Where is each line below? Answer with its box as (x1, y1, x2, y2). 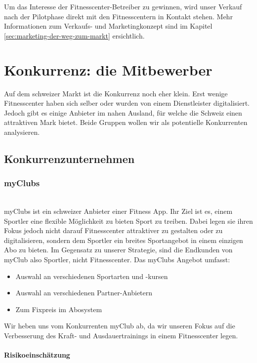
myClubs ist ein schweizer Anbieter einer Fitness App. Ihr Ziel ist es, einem (4, 206, 233, 216)
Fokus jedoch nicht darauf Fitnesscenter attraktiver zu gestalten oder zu (4, 225, 223, 236)
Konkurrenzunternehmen (4, 151, 135, 166)
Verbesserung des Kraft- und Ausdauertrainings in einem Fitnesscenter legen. (4, 330, 238, 340)
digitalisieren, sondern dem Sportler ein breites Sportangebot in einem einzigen (4, 235, 243, 245)
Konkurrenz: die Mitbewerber (4, 59, 213, 80)
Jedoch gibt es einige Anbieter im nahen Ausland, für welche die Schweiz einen (4, 107, 242, 118)
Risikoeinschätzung (4, 350, 70, 360)
